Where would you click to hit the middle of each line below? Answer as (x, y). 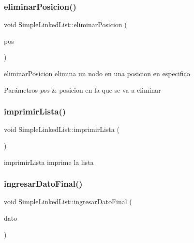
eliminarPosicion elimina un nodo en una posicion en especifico (97, 73)
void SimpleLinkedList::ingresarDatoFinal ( (68, 202)
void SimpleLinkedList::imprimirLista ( (62, 129)
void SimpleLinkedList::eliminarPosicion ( (66, 24)
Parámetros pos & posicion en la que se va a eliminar (82, 89)
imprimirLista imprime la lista (49, 162)
